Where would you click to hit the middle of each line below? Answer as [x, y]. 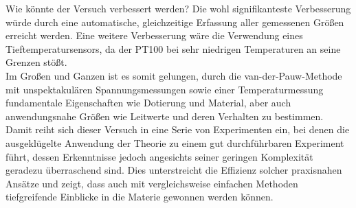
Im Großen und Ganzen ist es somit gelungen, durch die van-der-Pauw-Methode [174, 75]
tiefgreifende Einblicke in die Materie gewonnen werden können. [140, 197]
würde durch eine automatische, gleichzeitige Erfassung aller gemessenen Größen [175, 22]
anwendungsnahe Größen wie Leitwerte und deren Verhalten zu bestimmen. [165, 116]
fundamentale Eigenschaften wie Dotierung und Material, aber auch [148, 103]
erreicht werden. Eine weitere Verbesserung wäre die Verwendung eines [154, 35]
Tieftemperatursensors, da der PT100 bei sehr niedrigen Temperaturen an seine [173, 48]
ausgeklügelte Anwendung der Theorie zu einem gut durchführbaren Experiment [175, 142]
